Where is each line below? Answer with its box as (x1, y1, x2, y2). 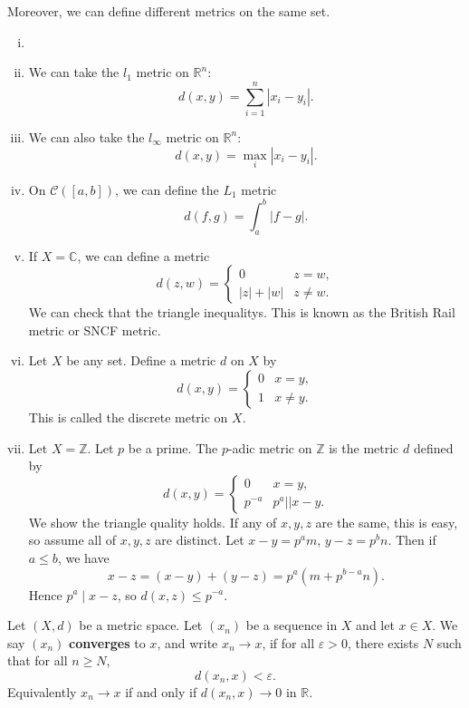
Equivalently (7, 682, 77, 701)
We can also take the (28, 127, 145, 146)
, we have (57, 548, 110, 567)
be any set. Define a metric (66, 351, 216, 370)
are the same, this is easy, (315, 512, 458, 531)
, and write (157, 633, 218, 652)
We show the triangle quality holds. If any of (28, 512, 277, 531)
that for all (7, 651, 68, 670)
